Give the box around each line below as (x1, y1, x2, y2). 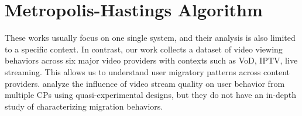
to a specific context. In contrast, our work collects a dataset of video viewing (5, 43, 283, 55)
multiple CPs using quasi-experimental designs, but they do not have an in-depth (5, 89, 297, 101)
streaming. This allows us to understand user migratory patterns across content (5, 65, 290, 78)
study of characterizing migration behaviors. (5, 100, 163, 112)
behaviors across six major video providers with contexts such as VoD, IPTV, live (5, 54, 298, 66)
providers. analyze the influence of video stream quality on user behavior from (5, 77, 285, 89)
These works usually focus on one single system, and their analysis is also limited (5, 31, 296, 44)
